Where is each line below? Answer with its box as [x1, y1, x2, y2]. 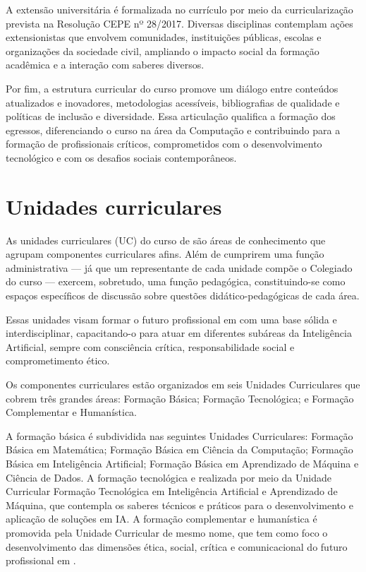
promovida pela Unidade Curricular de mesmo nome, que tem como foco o [6, 525, 328, 540]
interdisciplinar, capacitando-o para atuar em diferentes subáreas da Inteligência [6, 326, 352, 340]
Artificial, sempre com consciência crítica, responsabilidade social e [6, 339, 295, 354]
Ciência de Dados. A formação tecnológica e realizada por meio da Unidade [6, 470, 331, 484]
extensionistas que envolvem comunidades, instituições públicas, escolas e [6, 30, 322, 44]
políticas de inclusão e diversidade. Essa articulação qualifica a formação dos [6, 109, 336, 124]
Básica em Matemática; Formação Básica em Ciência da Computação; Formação [6, 442, 353, 457]
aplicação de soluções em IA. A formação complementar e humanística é [6, 511, 317, 526]
